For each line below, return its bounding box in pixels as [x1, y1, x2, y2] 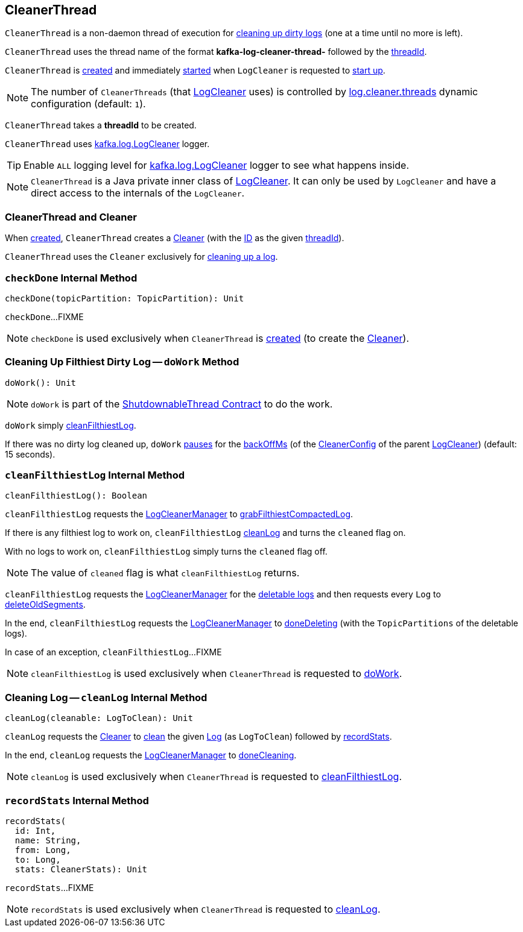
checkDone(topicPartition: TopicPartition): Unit [5, 293, 244, 303]
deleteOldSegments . [5, 599, 86, 610]
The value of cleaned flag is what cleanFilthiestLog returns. [31, 567, 300, 579]
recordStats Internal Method [5, 794, 149, 807]
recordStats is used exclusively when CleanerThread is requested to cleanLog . [31, 902, 381, 915]
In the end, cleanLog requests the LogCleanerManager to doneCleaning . [5, 750, 297, 761]
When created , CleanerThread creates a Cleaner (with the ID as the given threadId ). [5, 233, 344, 244]
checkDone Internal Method [5, 271, 138, 284]
